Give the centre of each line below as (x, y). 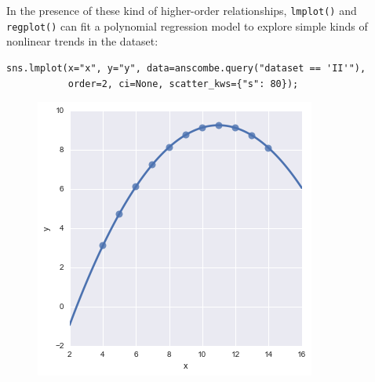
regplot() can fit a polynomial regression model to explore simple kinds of (187, 25)
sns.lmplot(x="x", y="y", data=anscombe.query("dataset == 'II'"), (186, 68)
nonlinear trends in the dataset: (82, 41)
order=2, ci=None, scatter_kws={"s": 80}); (183, 84)
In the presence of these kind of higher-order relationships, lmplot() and (182, 10)
